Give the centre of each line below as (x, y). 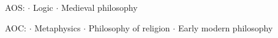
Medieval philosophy (100, 7)
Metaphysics (58, 27)
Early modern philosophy (225, 27)
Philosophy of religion (129, 27)
